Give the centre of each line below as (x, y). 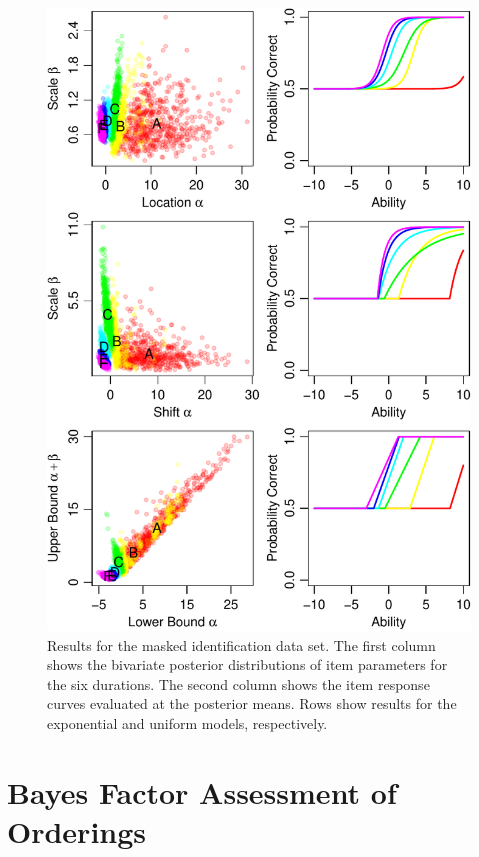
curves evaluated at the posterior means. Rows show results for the (252, 703)
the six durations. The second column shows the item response (238, 683)
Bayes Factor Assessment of (202, 791)
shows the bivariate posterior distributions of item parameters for (247, 664)
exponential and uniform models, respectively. (187, 722)
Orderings (77, 830)
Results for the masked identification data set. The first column (241, 644)
